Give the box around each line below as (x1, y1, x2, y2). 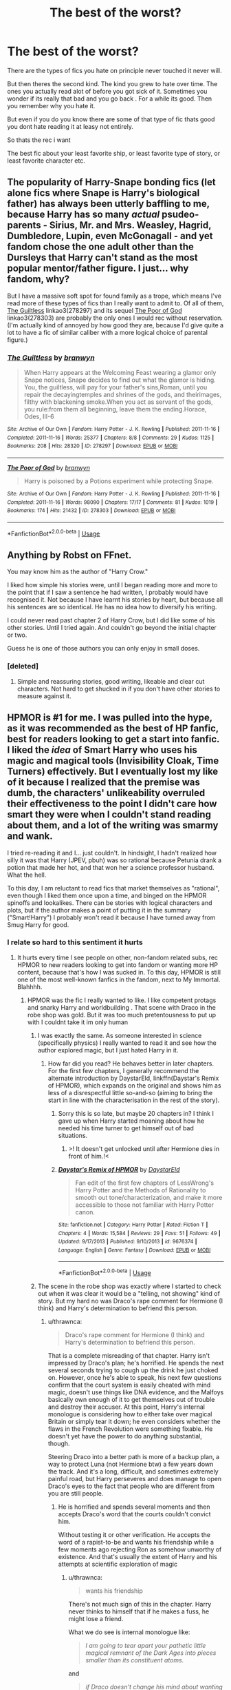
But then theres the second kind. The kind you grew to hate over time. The (7, 79, 218, 88)
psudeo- (161, 209, 199, 221)
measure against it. (16, 691, 71, 700)
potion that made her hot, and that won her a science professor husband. (7, 863, 214, 871)
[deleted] (7, 662, 39, 671)
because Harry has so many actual (7, 209, 160, 221)
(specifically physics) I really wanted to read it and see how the (37, 1039, 217, 1047)
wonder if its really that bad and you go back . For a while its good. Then (7, 94, 212, 103)
